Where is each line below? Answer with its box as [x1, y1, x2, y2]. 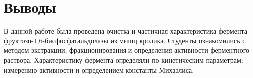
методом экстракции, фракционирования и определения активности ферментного [4, 45, 250, 55]
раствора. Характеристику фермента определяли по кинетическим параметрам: [4, 54, 243, 65]
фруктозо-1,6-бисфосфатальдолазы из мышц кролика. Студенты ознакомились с [4, 35, 246, 45]
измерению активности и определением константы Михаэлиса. [4, 64, 194, 75]
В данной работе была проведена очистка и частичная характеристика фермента [4, 26, 247, 36]
